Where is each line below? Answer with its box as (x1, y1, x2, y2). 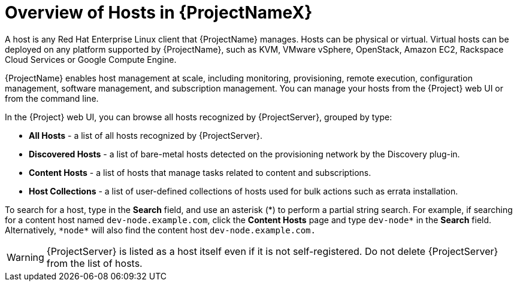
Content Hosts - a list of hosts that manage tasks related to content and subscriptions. (29, 167, 371, 178)
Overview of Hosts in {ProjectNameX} (5, 2, 313, 23)
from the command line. (5, 93, 99, 104)
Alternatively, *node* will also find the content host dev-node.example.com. (5, 224, 316, 235)
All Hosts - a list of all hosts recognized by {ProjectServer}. (29, 130, 263, 141)
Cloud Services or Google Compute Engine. (5, 54, 177, 65)
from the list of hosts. (46, 257, 143, 269)
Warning (7, 251, 44, 263)
